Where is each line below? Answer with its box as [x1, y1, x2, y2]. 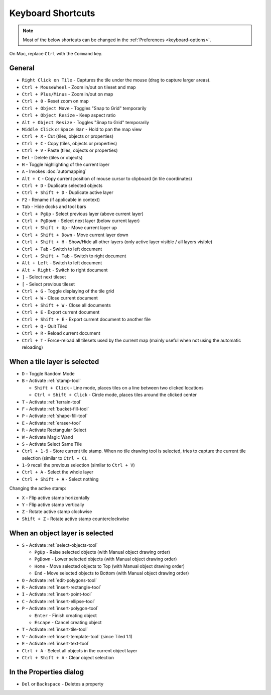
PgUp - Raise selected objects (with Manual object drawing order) [34, 549, 171, 555]
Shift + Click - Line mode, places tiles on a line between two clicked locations [34, 384, 204, 390]
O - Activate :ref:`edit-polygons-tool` [22, 577, 97, 583]
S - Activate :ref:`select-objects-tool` [22, 542, 98, 548]
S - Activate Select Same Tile [22, 441, 82, 447]
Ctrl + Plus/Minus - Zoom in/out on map [22, 91, 113, 97]
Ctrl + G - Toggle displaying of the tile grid [22, 288, 114, 294]
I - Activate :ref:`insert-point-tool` [22, 591, 92, 598]
